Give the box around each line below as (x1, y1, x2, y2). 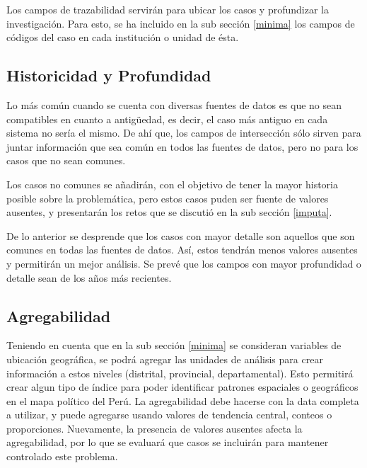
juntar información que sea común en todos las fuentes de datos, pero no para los (6, 139, 359, 154)
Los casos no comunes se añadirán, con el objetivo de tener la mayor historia (6, 176, 338, 191)
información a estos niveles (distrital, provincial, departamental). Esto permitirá (6, 365, 354, 380)
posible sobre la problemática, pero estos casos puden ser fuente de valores (6, 190, 329, 205)
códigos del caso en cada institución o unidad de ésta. (6, 30, 239, 45)
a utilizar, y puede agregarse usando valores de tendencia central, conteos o (6, 407, 332, 422)
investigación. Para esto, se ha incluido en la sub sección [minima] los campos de (6, 16, 355, 30)
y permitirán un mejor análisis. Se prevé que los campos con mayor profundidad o (6, 256, 361, 270)
